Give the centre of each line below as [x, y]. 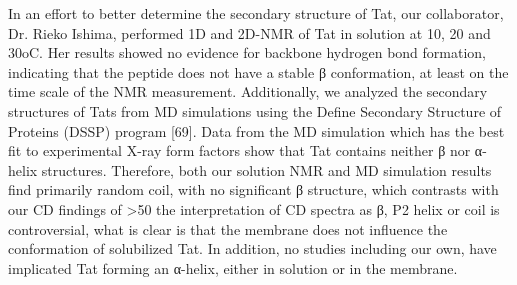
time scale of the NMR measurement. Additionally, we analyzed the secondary [248, 91]
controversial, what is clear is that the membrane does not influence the [228, 228]
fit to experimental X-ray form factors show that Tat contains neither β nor [239, 150]
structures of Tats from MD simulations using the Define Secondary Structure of [255, 110]
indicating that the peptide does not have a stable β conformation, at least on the [258, 71]
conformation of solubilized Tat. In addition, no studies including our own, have [252, 248]
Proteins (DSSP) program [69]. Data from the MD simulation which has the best [256, 130]
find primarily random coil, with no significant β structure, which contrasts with [253, 189]
